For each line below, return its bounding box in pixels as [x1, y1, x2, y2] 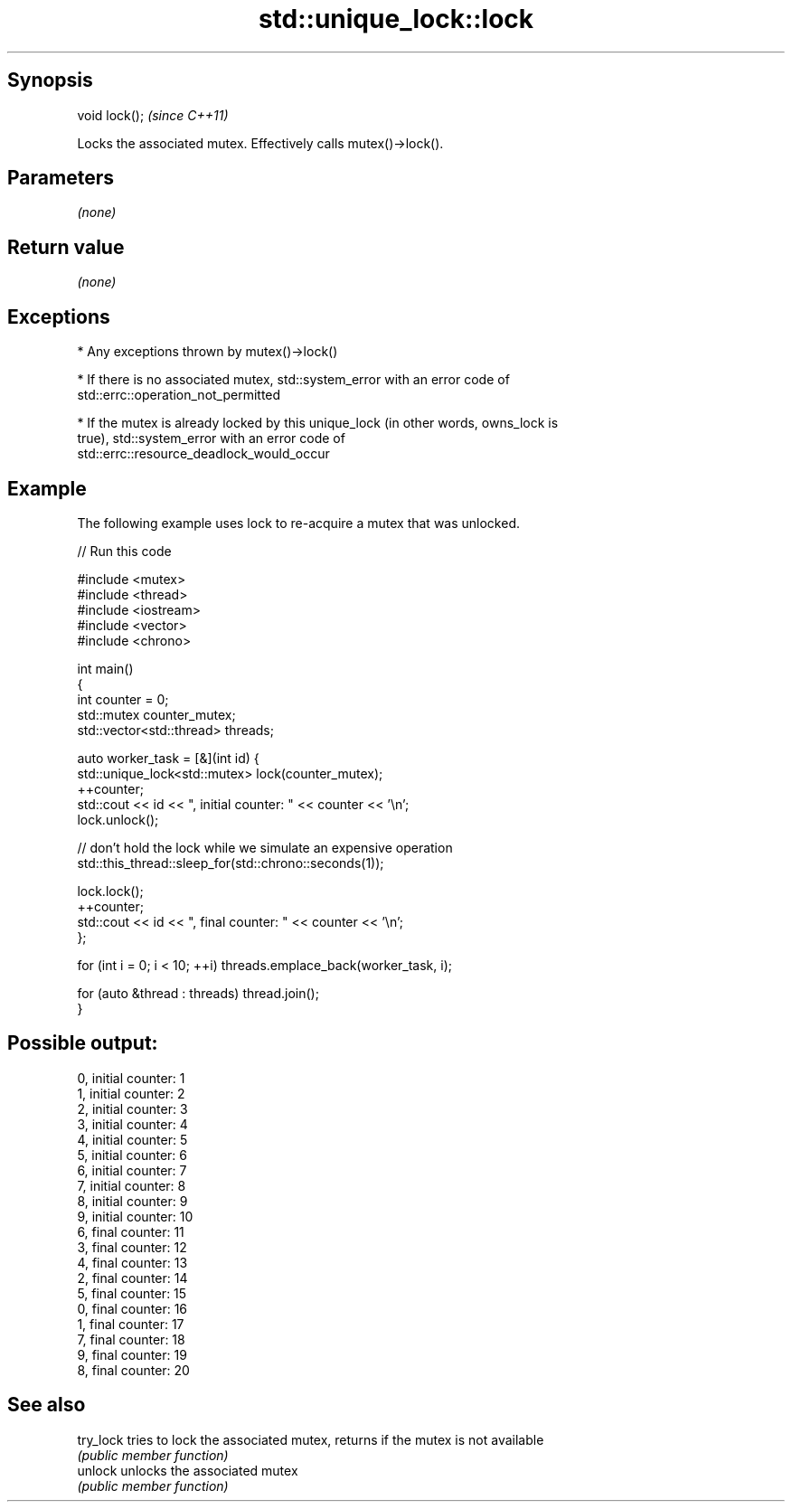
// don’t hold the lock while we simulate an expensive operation [77, 839, 453, 855]
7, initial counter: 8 [77, 1177, 186, 1193]
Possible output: [7, 1032, 158, 1055]
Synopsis [7, 69, 93, 92]
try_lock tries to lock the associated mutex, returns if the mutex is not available [77, 1431, 544, 1448]
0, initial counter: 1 [77, 1070, 185, 1086]
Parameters [7, 166, 114, 190]
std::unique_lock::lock [258, 4, 534, 34]
